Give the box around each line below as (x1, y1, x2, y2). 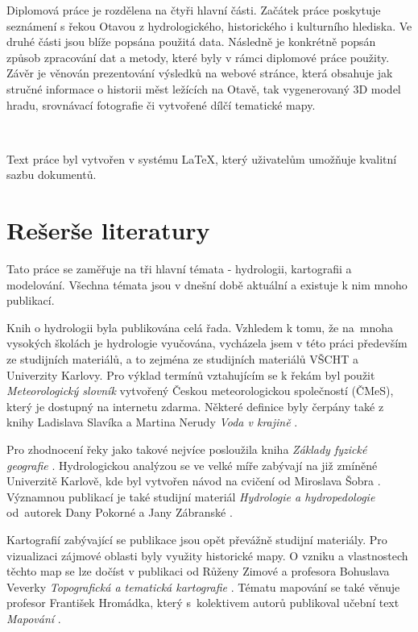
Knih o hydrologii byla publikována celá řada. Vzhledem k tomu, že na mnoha (6, 318, 394, 335)
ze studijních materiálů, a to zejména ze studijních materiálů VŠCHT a (6, 351, 358, 368)
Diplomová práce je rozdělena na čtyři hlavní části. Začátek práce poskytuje (6, 2, 381, 18)
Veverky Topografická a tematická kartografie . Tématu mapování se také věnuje (6, 578, 400, 595)
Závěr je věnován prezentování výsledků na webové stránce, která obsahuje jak (6, 64, 393, 81)
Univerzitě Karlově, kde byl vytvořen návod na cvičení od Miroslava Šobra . (6, 472, 381, 489)
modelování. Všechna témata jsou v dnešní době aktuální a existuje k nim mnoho (6, 276, 408, 293)
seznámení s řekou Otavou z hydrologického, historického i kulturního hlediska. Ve (6, 17, 412, 34)
